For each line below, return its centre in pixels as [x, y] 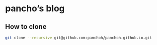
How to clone [26, 27]
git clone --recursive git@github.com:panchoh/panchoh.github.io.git [79, 38]
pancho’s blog [35, 9]
